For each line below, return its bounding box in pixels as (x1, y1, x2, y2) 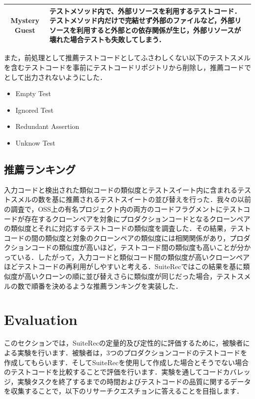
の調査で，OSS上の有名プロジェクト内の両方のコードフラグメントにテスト (4, 203, 243, 214)
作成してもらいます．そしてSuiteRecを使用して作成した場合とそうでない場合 (4, 357, 249, 367)
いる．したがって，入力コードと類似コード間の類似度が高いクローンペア (17, 251, 250, 262)
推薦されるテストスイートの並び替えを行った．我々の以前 (65, 194, 251, 204)
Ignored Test (15, 104, 53, 115)
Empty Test (15, 88, 51, 99)
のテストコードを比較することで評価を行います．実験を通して (4, 367, 203, 377)
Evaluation (4, 309, 77, 329)
